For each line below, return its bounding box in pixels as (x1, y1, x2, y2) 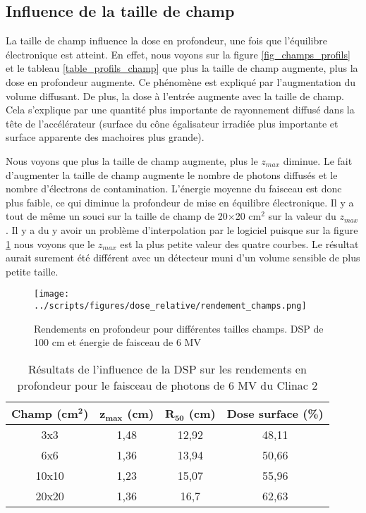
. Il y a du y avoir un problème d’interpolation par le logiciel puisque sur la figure (6, 222, 358, 237)
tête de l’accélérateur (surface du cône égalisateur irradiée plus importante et (6, 116, 338, 130)
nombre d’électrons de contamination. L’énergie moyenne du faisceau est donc (6, 181, 342, 196)
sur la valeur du (268, 209, 336, 223)
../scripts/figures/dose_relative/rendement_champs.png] (34, 300, 307, 311)
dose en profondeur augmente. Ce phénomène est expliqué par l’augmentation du (6, 74, 356, 89)
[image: (34, 289, 70, 299)
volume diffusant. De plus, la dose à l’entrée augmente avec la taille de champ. (6, 88, 344, 103)
